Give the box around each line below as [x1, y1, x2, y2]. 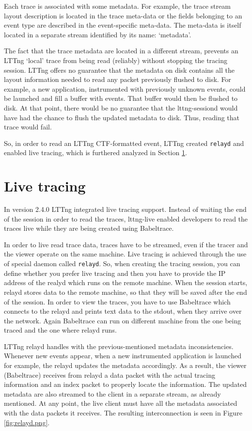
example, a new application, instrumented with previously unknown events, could [4, 83, 246, 94]
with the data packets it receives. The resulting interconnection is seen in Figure [4, 408, 242, 418]
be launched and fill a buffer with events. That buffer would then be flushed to [4, 93, 238, 103]
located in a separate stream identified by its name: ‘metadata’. [4, 29, 191, 39]
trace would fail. [4, 122, 52, 132]
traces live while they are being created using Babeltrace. [4, 223, 174, 233]
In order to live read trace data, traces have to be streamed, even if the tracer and [4, 239, 248, 249]
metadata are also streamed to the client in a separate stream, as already [4, 388, 221, 399]
